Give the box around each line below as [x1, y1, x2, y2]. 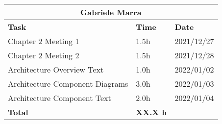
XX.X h [136, 106, 167, 118]
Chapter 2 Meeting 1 [8, 35, 79, 47]
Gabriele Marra [80, 6, 142, 18]
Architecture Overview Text [8, 64, 104, 75]
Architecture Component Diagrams [8, 78, 128, 89]
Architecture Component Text [8, 92, 111, 103]
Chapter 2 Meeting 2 [8, 50, 79, 61]
